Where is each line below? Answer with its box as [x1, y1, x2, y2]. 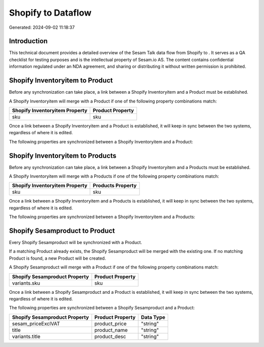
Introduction [9, 37, 48, 45]
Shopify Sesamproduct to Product [9, 226, 115, 235]
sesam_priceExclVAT [12, 320, 61, 327]
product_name [94, 327, 128, 333]
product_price [94, 320, 127, 327]
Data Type [141, 314, 166, 321]
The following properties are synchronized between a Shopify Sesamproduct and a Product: [9, 305, 195, 311]
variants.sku [12, 280, 40, 286]
